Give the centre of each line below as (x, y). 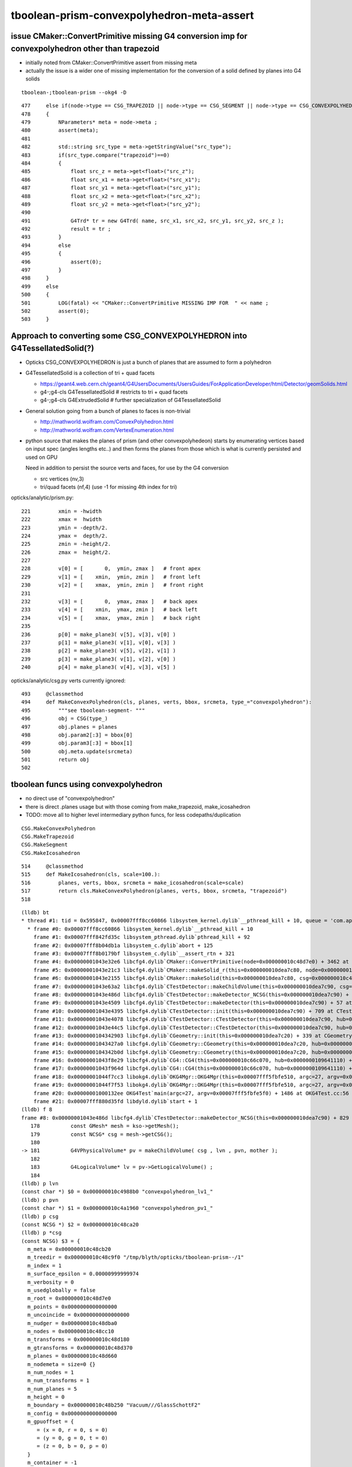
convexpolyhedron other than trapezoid (85, 48)
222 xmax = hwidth (62, 520)
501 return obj (55, 760)
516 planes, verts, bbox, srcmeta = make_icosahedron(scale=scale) (133, 883)
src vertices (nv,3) (62, 479)
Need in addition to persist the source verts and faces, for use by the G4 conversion (127, 468)
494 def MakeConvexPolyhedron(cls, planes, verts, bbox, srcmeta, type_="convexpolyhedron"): (167, 702)
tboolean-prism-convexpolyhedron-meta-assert (133, 15)
